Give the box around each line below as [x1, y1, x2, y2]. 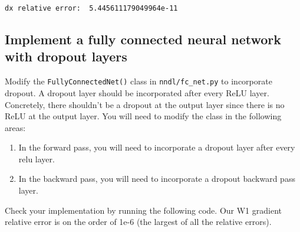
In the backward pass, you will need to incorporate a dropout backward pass [18, 172, 295, 185]
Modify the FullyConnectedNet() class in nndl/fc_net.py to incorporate [5, 75, 272, 87]
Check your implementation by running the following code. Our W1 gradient [5, 204, 282, 216]
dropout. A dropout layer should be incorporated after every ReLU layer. [5, 86, 269, 99]
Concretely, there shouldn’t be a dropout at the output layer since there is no [5, 98, 285, 110]
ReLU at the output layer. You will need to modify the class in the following [5, 110, 282, 122]
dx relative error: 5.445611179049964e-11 [5, 4, 178, 12]
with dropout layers [5, 47, 127, 66]
